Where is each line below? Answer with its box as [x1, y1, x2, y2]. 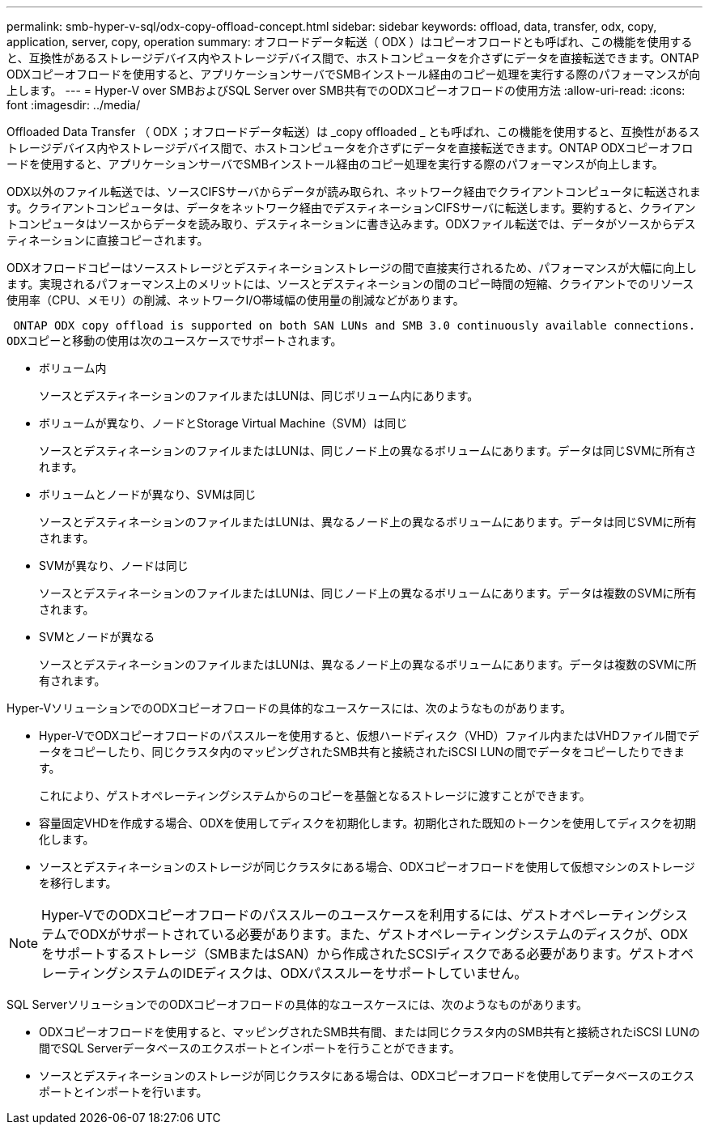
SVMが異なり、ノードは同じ [39, 559, 189, 572]
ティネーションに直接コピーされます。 [6, 233, 209, 247]
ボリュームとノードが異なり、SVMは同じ [39, 487, 257, 501]
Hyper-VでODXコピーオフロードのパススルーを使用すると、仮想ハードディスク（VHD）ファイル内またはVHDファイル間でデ [39, 729, 699, 742]
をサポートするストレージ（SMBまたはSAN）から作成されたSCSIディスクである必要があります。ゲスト [41, 946, 668, 962]
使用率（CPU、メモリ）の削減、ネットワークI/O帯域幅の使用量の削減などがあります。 [6, 293, 465, 307]
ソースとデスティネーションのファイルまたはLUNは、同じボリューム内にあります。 [39, 389, 479, 402]
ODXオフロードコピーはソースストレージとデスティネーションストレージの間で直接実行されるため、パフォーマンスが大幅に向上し [6, 261, 697, 274]
